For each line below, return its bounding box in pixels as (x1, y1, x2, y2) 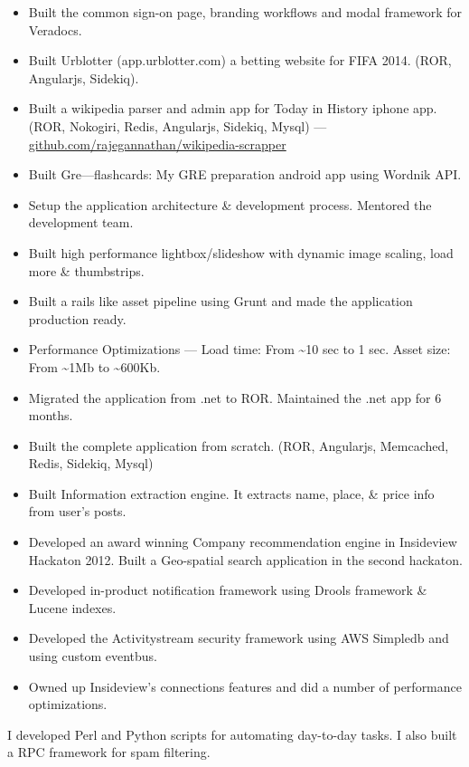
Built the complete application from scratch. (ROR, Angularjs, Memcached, (28, 436, 449, 455)
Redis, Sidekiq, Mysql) (28, 454, 154, 473)
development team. (28, 213, 134, 232)
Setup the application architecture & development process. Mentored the (28, 195, 432, 214)
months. (28, 406, 73, 425)
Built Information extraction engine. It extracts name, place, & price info (28, 484, 435, 503)
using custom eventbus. (28, 647, 157, 666)
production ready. (28, 309, 127, 328)
